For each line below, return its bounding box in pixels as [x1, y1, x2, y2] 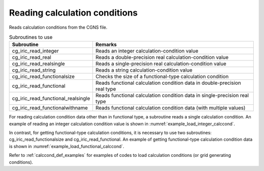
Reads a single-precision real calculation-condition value [95, 60, 227, 67]
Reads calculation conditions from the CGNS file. [9, 24, 108, 30]
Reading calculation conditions [9, 7, 138, 18]
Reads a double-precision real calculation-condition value [95, 54, 229, 61]
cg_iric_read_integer [12, 48, 59, 55]
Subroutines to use [9, 34, 53, 41]
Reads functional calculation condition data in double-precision [95, 79, 242, 86]
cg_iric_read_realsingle [12, 60, 66, 67]
